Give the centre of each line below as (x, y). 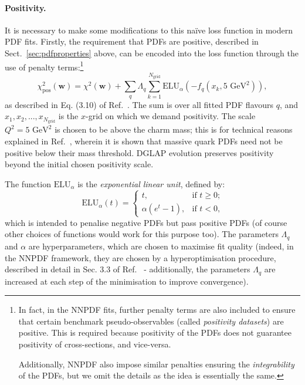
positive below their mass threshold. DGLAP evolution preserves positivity (139, 152)
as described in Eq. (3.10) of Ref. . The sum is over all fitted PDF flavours (139, 104)
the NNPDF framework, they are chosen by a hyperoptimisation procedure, (140, 257)
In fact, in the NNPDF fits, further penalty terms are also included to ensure (157, 310)
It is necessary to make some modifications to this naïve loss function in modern (149, 30)
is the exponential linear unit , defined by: (151, 183)
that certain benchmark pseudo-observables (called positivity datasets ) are (151, 321)
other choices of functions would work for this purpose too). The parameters (142, 234)
